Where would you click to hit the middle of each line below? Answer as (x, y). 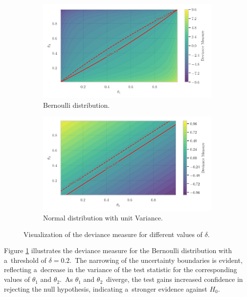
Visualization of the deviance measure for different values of (113, 234)
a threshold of (25, 260)
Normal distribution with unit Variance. (103, 218)
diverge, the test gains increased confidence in (175, 279)
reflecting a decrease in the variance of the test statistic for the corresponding (121, 269)
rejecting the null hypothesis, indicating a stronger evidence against (106, 288)
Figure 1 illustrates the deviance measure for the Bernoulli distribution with (118, 250)
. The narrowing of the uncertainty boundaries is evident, (156, 260)
